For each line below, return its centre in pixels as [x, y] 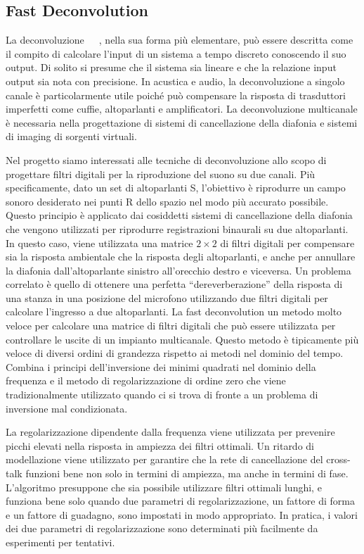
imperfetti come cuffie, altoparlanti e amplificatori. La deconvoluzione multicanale [182, 109]
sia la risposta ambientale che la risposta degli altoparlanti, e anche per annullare [181, 257]
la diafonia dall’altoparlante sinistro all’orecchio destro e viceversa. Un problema [178, 270]
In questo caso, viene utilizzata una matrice [99, 243]
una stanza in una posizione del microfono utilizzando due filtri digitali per [167, 297]
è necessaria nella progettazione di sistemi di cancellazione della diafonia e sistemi [182, 122]
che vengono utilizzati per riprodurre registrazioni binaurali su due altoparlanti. [177, 228]
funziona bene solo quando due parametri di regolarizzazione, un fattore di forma [180, 501]
